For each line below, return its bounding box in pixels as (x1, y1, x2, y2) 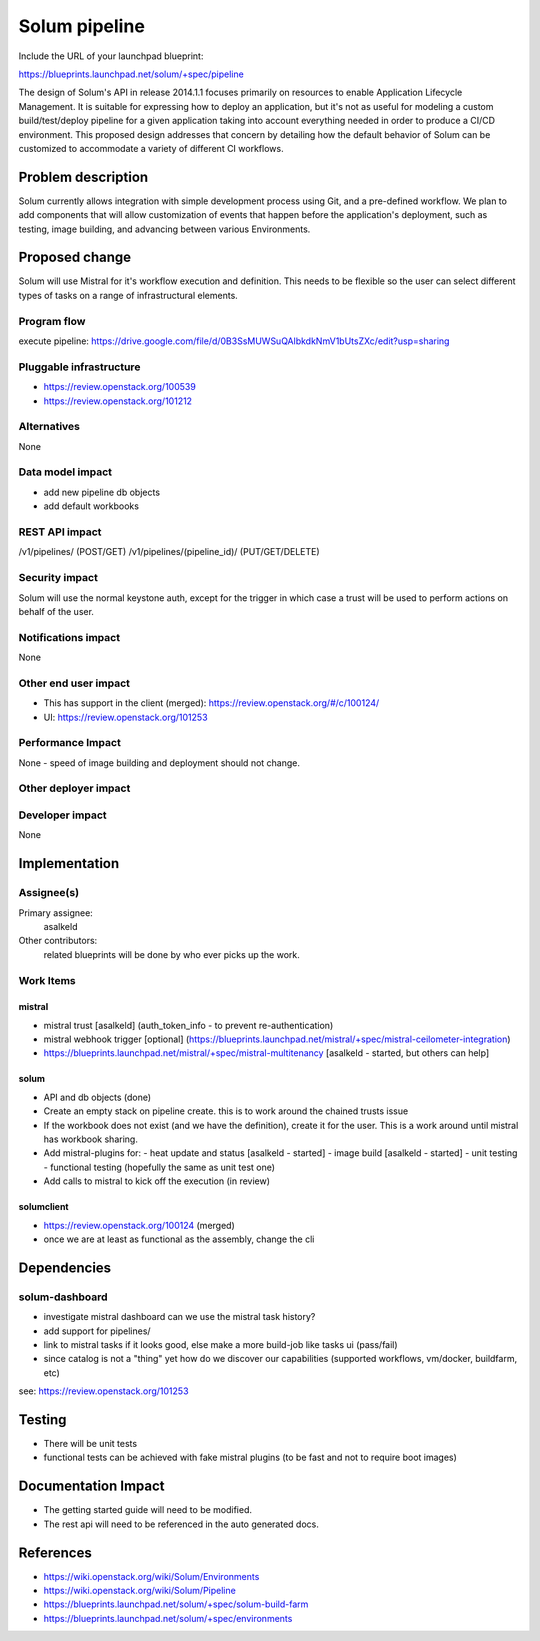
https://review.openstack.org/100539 (43, 381, 197, 393)
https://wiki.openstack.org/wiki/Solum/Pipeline (43, 1584, 237, 1596)
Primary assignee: (18, 906, 94, 919)
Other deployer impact (18, 781, 131, 795)
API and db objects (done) (43, 1091, 152, 1103)
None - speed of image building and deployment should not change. (18, 756, 300, 769)
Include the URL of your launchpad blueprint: (18, 50, 204, 62)
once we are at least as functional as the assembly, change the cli (43, 1233, 315, 1245)
